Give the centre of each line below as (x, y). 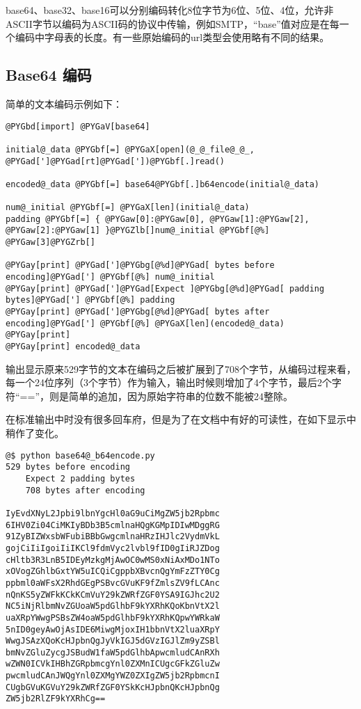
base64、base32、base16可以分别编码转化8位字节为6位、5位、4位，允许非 (170, 10)
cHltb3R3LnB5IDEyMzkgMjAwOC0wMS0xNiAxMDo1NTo (113, 560)
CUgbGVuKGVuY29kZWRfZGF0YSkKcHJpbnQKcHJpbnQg (113, 687)
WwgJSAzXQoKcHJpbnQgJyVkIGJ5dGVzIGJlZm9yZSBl (113, 641)
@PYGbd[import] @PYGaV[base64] (78, 126)
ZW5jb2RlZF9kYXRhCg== (56, 699)
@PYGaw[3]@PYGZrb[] (50, 242)
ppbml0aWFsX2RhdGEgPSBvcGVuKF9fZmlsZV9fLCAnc (113, 583)
